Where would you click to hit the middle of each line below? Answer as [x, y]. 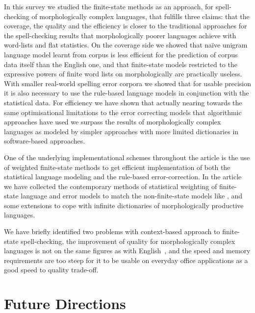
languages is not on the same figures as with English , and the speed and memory [127, 251]
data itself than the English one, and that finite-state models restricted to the [121, 64]
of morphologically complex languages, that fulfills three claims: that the [140, 16]
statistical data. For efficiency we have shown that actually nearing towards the [123, 102]
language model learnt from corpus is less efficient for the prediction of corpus [121, 54]
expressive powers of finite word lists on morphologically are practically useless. [123, 74]
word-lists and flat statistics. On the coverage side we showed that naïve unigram [126, 45]
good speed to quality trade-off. [51, 270]
